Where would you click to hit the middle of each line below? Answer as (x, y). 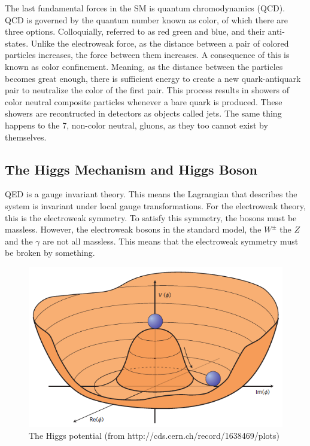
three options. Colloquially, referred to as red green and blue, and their (135, 31)
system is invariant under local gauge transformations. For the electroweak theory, (155, 205)
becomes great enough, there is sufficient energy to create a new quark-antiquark (153, 78)
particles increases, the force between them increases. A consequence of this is (147, 55)
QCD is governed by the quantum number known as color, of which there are (147, 19)
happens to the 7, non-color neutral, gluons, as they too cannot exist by (136, 125)
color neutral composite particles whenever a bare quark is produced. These (144, 101)
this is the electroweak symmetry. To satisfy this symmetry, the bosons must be (151, 217)
